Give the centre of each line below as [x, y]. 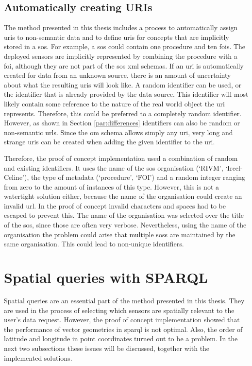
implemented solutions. [38, 357]
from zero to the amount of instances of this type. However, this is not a [112, 186]
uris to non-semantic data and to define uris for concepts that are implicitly [117, 37]
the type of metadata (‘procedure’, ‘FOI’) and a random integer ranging [138, 177]
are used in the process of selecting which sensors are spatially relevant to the [119, 310]
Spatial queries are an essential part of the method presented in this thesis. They [124, 300]
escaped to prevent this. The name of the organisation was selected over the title [124, 215]
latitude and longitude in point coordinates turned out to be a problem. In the [121, 339]
